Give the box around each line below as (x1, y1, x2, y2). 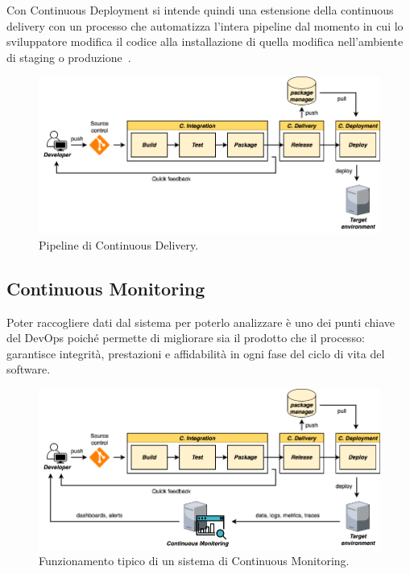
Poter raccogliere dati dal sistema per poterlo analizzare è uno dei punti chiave (6, 313, 396, 330)
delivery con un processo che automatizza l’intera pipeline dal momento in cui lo (6, 17, 404, 34)
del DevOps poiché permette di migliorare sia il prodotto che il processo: (6, 329, 365, 346)
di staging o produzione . (6, 48, 131, 65)
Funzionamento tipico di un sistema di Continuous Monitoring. (39, 552, 350, 569)
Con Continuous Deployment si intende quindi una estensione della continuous (6, 2, 394, 18)
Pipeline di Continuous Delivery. (39, 236, 199, 253)
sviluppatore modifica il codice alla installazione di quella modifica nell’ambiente (6, 33, 404, 50)
